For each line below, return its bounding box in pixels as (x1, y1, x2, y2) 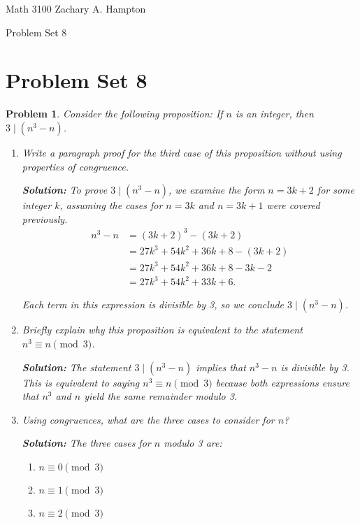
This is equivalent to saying (22, 375, 140, 389)
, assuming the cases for (59, 198, 163, 213)
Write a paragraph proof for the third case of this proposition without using (22, 145, 342, 159)
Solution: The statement (22, 359, 131, 374)
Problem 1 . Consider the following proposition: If (6, 106, 223, 121)
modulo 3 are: (164, 436, 222, 450)
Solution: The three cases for (22, 436, 151, 450)
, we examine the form (168, 182, 265, 197)
